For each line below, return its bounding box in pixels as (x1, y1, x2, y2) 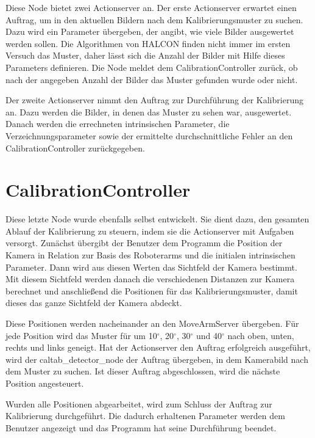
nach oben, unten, (227, 329, 294, 341)
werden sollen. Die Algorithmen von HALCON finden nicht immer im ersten (5, 37, 291, 49)
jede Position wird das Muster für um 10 (5, 329, 157, 341)
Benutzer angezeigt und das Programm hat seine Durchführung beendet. (5, 421, 277, 434)
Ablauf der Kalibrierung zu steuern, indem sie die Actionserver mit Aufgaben (5, 224, 294, 237)
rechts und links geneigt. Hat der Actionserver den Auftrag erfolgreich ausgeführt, (5, 341, 311, 354)
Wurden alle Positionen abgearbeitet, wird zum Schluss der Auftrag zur (5, 397, 272, 410)
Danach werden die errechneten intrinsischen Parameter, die (5, 117, 230, 130)
